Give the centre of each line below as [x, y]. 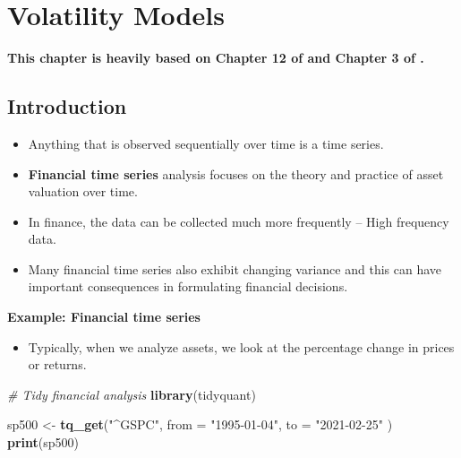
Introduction [67, 106]
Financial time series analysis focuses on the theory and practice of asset [236, 173]
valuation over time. [83, 191]
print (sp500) [43, 442]
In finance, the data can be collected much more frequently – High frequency [239, 221]
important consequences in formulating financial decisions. [188, 286]
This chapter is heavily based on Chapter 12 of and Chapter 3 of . [216, 58]
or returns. [57, 364]
